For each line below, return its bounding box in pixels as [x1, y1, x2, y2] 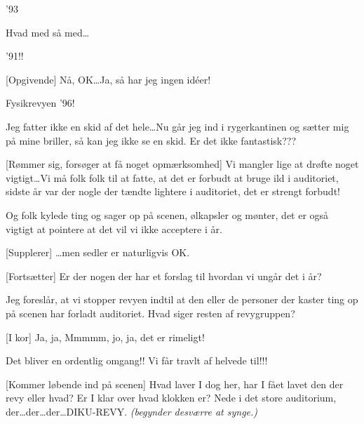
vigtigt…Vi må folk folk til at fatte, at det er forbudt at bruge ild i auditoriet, [6, 170, 339, 185]
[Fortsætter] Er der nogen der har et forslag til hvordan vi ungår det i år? [6, 268, 322, 283]
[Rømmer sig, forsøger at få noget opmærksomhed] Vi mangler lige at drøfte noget [6, 157, 359, 171]
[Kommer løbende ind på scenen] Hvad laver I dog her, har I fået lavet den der [6, 376, 344, 391]
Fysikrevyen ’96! [6, 95, 75, 110]
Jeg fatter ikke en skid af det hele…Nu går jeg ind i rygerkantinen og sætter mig [6, 119, 349, 133]
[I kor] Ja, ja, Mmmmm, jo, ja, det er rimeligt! [6, 329, 205, 344]
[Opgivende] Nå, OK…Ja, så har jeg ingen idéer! [6, 72, 211, 86]
